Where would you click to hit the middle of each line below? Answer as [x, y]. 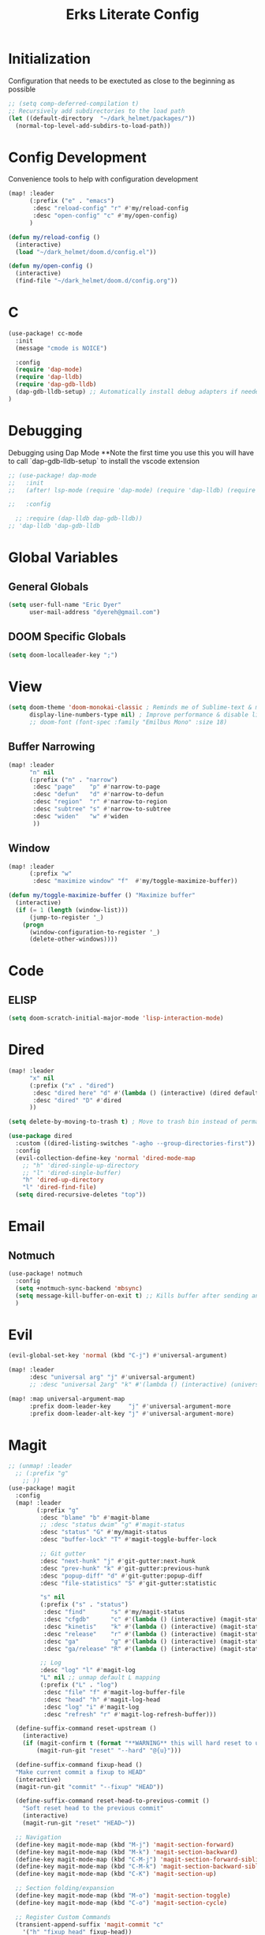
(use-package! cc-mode [45, 333]
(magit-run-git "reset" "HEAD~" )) [79, 1823]
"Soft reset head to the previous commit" [93, 1809]
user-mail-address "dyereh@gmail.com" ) [94, 612]
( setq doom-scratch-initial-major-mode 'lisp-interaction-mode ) [116, 1018]
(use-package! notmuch [45, 1274]
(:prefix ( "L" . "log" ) [79, 1685]
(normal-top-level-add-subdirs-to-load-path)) [93, 125]
